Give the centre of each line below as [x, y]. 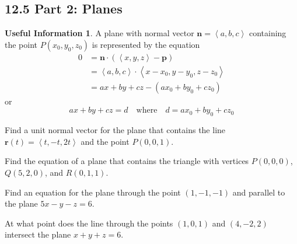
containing [268, 33]
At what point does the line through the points [89, 223]
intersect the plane [38, 234]
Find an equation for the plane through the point [93, 192]
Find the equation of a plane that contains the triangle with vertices [127, 161]
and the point [105, 141]
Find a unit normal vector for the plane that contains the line [115, 130]
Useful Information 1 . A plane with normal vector [99, 33]
